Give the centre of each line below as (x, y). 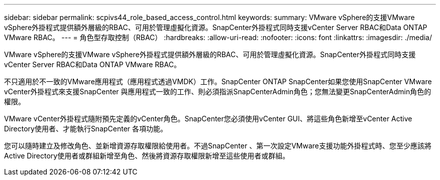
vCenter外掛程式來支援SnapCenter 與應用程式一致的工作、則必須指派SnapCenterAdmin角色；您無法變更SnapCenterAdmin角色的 (218, 92)
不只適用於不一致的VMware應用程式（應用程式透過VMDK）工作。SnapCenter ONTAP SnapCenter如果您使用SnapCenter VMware (218, 81)
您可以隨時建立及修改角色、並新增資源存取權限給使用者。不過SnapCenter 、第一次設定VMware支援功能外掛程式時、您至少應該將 (218, 146)
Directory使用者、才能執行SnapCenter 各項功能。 (86, 129)
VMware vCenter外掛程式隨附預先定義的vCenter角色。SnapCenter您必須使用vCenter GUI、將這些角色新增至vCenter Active (208, 119)
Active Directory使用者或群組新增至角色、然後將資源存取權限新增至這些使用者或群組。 (147, 156)
